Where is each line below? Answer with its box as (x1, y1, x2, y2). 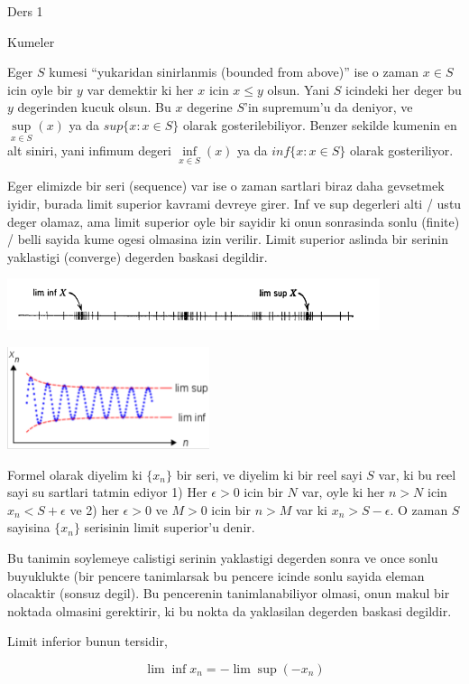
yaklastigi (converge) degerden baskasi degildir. (7, 247, 268, 266)
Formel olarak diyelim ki (7, 464, 143, 483)
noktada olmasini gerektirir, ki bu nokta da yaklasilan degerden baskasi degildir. (7, 601, 452, 620)
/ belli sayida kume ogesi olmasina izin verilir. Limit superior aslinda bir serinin (7, 230, 448, 248)
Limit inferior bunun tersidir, (7, 632, 168, 651)
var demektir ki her (87, 80, 194, 98)
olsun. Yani (267, 80, 330, 98)
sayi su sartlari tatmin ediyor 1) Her (7, 483, 207, 501)
